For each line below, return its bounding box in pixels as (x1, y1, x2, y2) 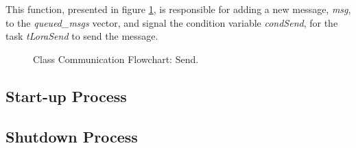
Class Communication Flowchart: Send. (33, 51, 199, 66)
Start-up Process (5, 85, 127, 106)
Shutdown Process (5, 125, 138, 147)
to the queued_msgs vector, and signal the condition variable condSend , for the (5, 15, 338, 29)
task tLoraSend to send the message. (5, 29, 158, 43)
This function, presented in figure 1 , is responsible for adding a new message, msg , (5, 2, 351, 16)
